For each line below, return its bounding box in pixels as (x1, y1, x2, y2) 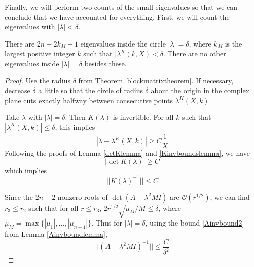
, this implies (55, 121, 95, 132)
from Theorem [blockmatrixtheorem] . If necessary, (78, 75, 234, 85)
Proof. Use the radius (5, 75, 71, 85)
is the (225, 38, 242, 49)
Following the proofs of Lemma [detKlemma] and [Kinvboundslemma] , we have (5, 148, 250, 158)
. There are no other (163, 48, 226, 59)
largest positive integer (5, 48, 75, 59)
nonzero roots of (57, 191, 108, 202)
